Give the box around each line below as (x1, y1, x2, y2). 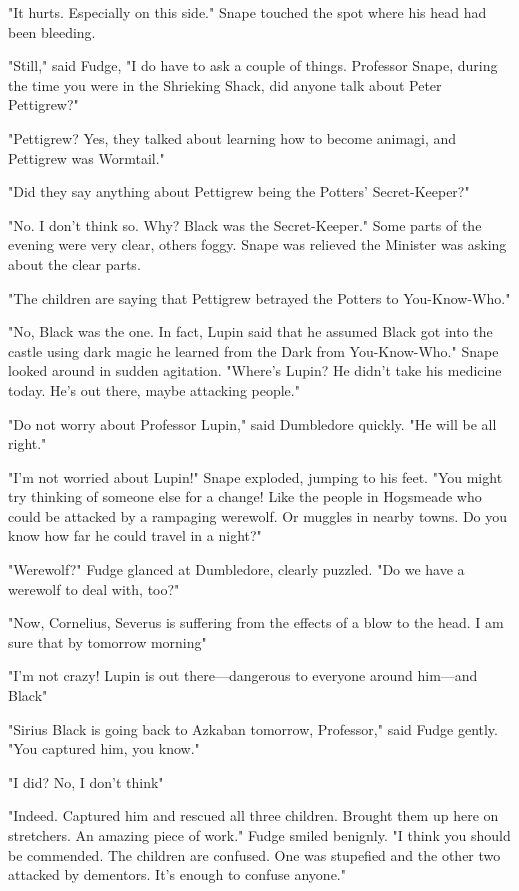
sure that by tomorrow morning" (8, 631, 207, 652)
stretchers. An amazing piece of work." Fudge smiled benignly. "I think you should (8, 825, 511, 845)
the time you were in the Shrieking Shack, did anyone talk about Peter (8, 74, 442, 95)
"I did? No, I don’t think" (8, 771, 164, 792)
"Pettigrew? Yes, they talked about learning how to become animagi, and (8, 127, 457, 148)
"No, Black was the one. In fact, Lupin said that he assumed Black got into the (8, 321, 493, 342)
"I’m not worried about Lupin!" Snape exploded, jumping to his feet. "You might (8, 466, 503, 487)
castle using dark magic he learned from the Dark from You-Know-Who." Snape (8, 340, 499, 361)
